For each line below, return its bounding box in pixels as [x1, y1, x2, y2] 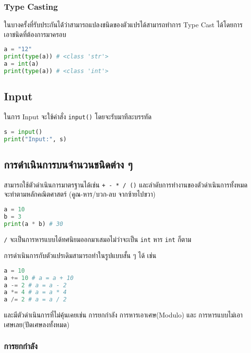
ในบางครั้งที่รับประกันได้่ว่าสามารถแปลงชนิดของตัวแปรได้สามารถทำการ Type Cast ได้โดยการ [4, 19, 243, 30]
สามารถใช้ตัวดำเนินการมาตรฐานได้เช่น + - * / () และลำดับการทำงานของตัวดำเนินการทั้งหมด [4, 179, 248, 189]
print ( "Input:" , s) [4, 135, 67, 143]
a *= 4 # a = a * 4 [4, 289, 67, 296]
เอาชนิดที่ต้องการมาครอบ [4, 29, 67, 39]
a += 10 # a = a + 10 [4, 274, 74, 281]
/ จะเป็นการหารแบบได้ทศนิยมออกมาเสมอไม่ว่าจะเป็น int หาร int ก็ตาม [4, 234, 192, 244]
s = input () [4, 128, 42, 135]
